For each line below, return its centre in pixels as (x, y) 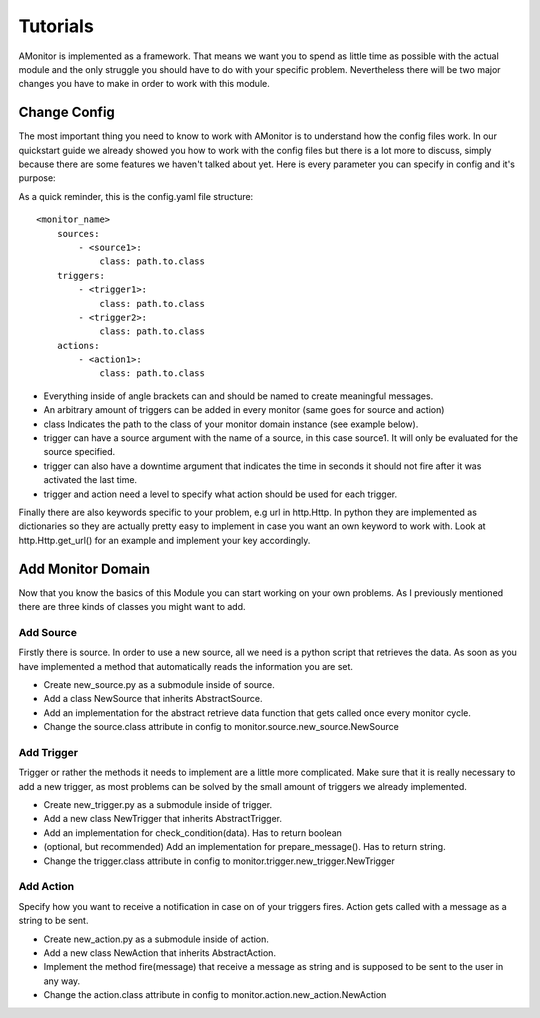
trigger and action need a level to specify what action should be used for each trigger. (220, 494)
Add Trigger (48, 752)
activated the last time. (90, 480)
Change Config (66, 112)
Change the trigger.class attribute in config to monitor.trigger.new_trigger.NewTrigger (219, 861)
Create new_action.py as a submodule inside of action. (156, 939)
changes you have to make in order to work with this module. (144, 84)
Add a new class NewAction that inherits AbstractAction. (160, 952)
